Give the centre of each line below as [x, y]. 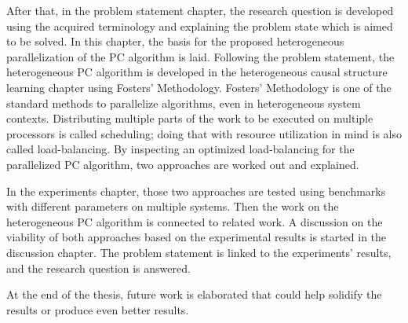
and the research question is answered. [98, 268]
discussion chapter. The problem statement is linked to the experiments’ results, [199, 252]
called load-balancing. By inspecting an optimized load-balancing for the [180, 149]
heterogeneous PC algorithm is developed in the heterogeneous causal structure [197, 72]
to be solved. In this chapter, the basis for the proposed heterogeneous [175, 41]
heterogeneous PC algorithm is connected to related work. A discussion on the [195, 221]
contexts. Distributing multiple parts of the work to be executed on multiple [190, 118]
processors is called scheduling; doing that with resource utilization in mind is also [204, 133]
